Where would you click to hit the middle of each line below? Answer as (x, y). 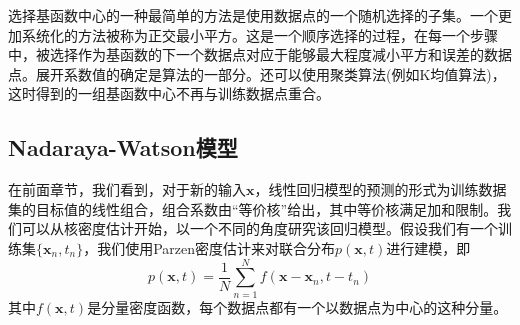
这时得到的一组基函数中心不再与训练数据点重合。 (169, 93)
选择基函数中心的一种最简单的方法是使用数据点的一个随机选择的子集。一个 (253, 15)
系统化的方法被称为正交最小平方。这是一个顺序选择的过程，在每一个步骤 (259, 34)
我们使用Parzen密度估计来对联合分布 (216, 247)
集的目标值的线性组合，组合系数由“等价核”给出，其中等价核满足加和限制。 (253, 208)
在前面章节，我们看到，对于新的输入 (127, 189)
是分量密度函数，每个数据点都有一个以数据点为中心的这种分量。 (297, 306)
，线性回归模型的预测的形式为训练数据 (380, 189)
